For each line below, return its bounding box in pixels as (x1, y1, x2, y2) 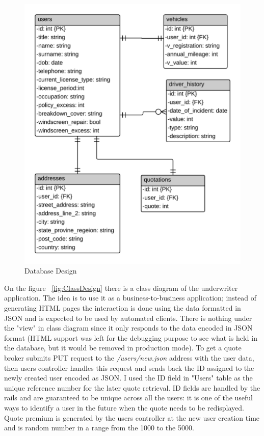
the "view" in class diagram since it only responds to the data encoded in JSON (4, 322, 253, 333)
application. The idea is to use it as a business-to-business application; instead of (4, 292, 257, 303)
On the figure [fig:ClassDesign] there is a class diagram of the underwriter (4, 282, 238, 293)
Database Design (24, 265, 77, 276)
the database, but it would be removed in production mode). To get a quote (4, 342, 242, 353)
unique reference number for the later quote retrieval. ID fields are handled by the (4, 382, 260, 393)
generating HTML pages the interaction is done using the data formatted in (4, 302, 241, 313)
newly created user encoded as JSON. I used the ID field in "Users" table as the (4, 372, 253, 383)
